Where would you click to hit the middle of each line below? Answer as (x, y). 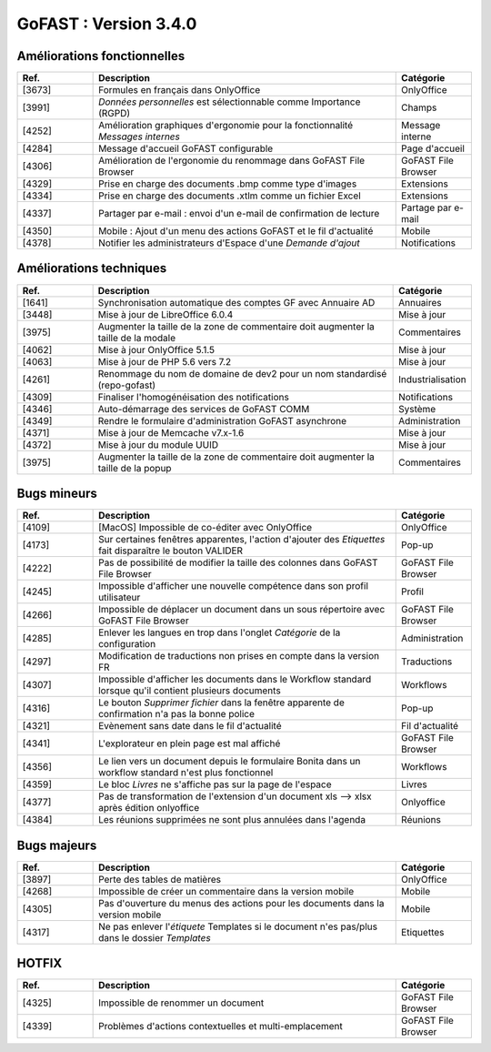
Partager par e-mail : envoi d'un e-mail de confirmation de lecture (239, 214)
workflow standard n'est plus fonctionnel (186, 773)
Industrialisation (433, 379)
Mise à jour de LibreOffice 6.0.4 (165, 314)
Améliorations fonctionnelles (101, 56)
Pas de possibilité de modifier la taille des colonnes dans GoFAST (238, 562)
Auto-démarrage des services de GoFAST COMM (204, 409)
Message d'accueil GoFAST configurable (186, 148)
